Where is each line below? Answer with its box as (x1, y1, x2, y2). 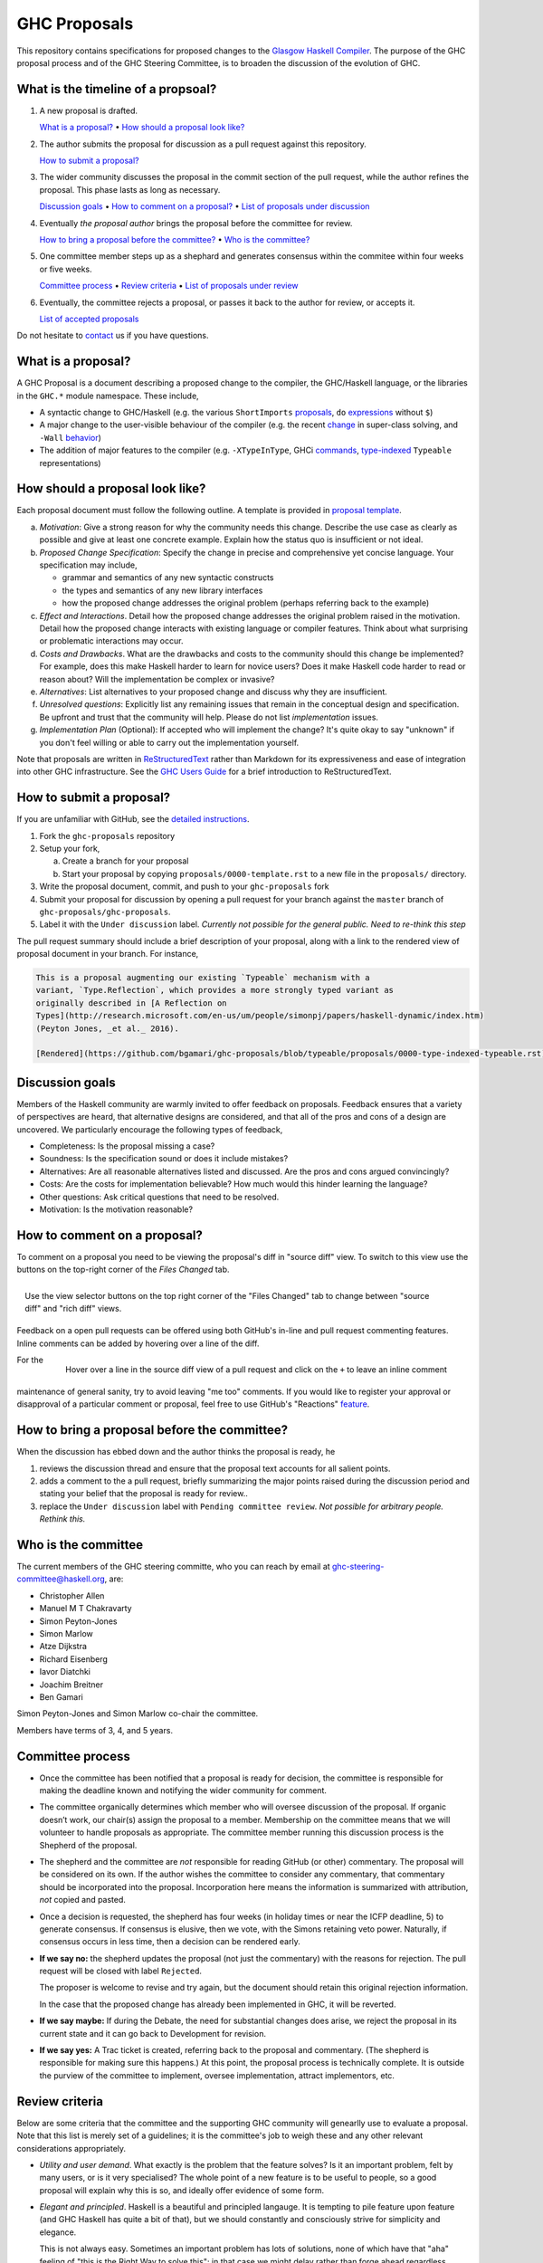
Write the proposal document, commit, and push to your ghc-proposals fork (39, 881, 329, 892)
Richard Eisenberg (39, 1653, 109, 1665)
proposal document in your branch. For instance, (16, 949, 199, 960)
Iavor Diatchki (39, 1666, 90, 1677)
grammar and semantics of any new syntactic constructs (62, 572, 274, 583)
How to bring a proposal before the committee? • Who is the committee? (39, 234, 310, 244)
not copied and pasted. (39, 1895, 127, 1905)
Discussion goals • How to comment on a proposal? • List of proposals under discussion (39, 201, 370, 212)
